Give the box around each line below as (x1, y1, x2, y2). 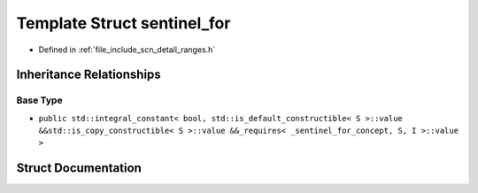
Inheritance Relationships (16, 67, 161, 82)
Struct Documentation (16, 160, 142, 176)
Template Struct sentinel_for (16, 13, 231, 33)
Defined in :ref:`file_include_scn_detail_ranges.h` (38, 44, 216, 55)
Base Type (16, 94, 63, 106)
